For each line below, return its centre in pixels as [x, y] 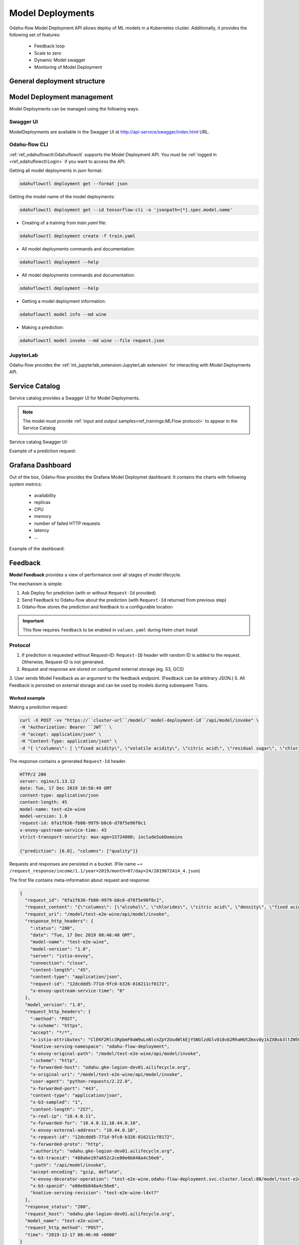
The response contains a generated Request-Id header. [68, 761]
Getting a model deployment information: [64, 301]
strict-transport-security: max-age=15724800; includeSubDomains [101, 837]
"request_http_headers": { [58, 1012]
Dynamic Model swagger [60, 60]
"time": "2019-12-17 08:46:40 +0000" [71, 1235]
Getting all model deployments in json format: [56, 171]
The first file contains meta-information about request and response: [80, 880]
